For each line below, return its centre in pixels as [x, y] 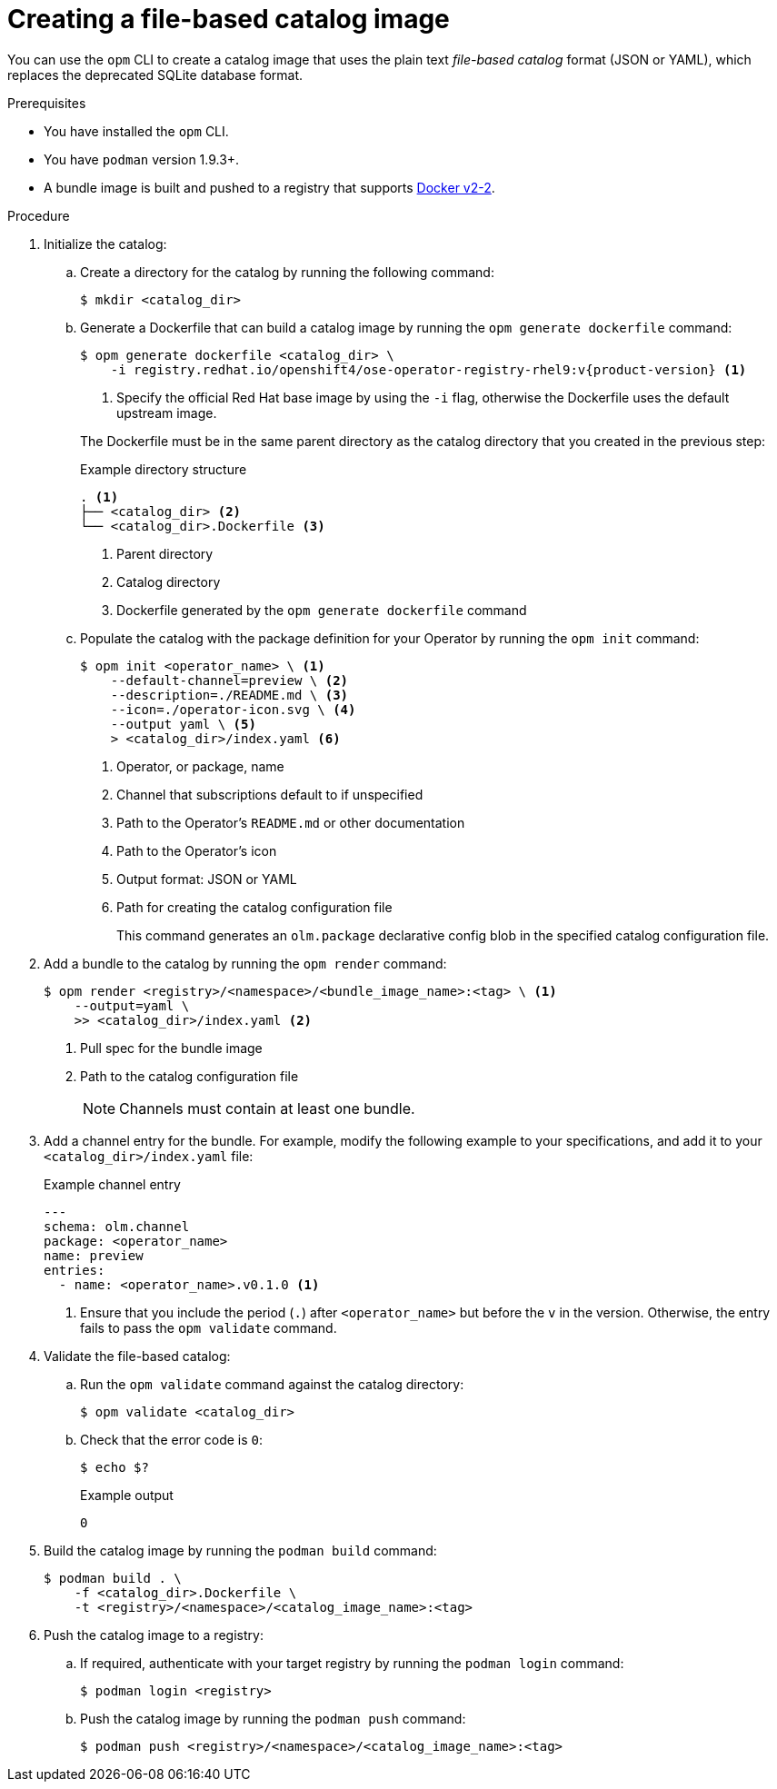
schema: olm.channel [117, 1226]
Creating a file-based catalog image [229, 19]
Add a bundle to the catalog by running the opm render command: [245, 963]
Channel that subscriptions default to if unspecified [270, 794]
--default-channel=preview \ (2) [229, 680]
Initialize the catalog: [105, 244]
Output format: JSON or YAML [207, 879]
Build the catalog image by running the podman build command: [240, 1550]
